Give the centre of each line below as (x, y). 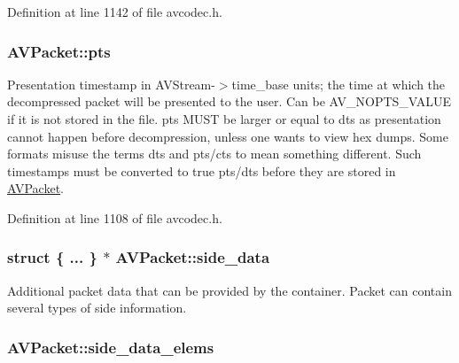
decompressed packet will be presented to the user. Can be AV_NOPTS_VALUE (229, 101)
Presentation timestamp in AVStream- (111, 84)
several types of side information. (97, 308)
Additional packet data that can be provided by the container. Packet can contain (229, 290)
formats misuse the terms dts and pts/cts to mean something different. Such (214, 154)
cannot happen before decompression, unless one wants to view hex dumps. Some (228, 136)
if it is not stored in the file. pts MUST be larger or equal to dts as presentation (224, 119)
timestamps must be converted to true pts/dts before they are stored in (202, 170)
